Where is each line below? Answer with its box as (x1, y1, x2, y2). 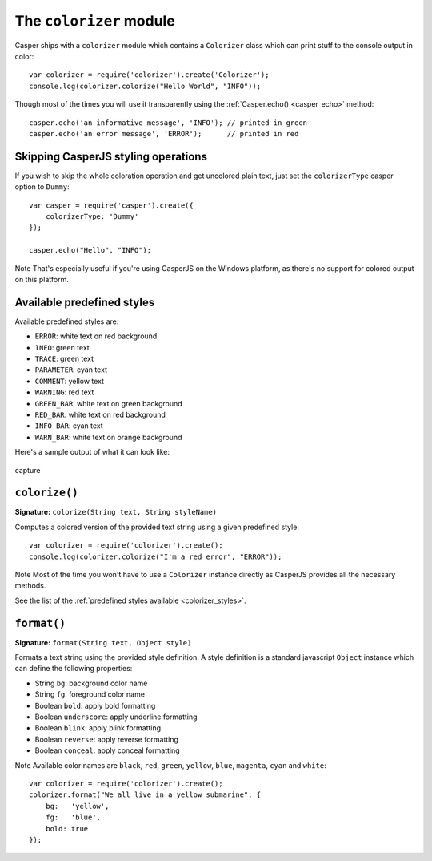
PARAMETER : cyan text (34, 365, 108, 374)
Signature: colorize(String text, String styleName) (14, 507, 218, 517)
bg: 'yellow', (45, 802, 110, 810)
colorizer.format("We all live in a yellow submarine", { (29, 790, 262, 799)
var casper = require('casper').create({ (29, 200, 194, 210)
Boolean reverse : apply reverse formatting (34, 734, 179, 744)
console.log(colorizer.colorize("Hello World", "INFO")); (29, 81, 262, 91)
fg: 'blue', (45, 813, 102, 822)
